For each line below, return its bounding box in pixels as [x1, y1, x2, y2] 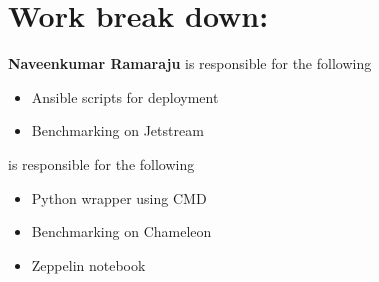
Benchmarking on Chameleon [31, 221, 212, 242]
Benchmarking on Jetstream [31, 120, 204, 141]
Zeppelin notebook [31, 254, 146, 275]
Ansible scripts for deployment [31, 86, 219, 107]
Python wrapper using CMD [31, 187, 207, 208]
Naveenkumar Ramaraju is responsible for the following [8, 53, 372, 74]
